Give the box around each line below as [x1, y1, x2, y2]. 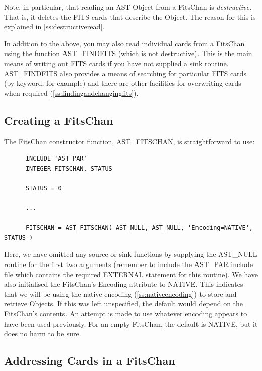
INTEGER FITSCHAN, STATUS [25, 165, 112, 172]
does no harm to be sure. [4, 328, 81, 339]
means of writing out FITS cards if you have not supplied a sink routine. [4, 58, 229, 68]
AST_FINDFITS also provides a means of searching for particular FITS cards [4, 68, 246, 78]
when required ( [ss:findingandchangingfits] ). [4, 87, 139, 98]
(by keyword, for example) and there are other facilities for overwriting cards [4, 78, 241, 88]
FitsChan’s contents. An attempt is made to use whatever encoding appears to [4, 308, 247, 319]
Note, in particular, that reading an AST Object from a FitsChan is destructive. [4, 2, 252, 12]
